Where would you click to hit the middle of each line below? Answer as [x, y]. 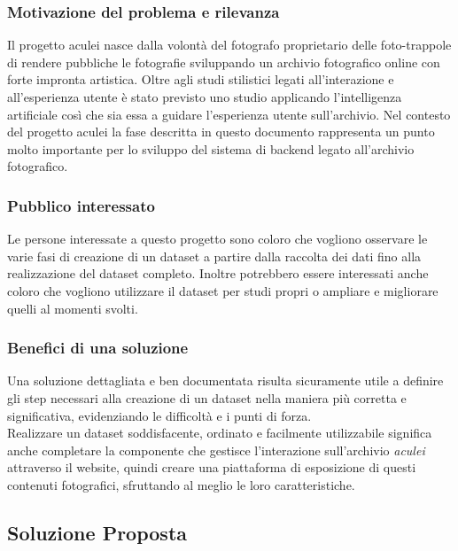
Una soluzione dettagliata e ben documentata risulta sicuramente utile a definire [225, 380]
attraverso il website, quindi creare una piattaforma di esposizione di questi [212, 467]
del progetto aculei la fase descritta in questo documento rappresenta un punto [221, 132]
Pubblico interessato [81, 205]
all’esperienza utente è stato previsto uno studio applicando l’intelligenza [205, 97]
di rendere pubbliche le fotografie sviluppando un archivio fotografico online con [224, 62]
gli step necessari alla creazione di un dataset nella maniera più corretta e [207, 397]
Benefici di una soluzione [98, 348]
